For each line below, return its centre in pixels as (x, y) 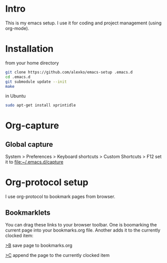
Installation (29, 49)
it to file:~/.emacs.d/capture (34, 162)
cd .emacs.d (18, 77)
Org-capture (32, 126)
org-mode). (17, 28)
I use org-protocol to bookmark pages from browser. (60, 196)
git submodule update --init (36, 82)
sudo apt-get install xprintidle (41, 105)
